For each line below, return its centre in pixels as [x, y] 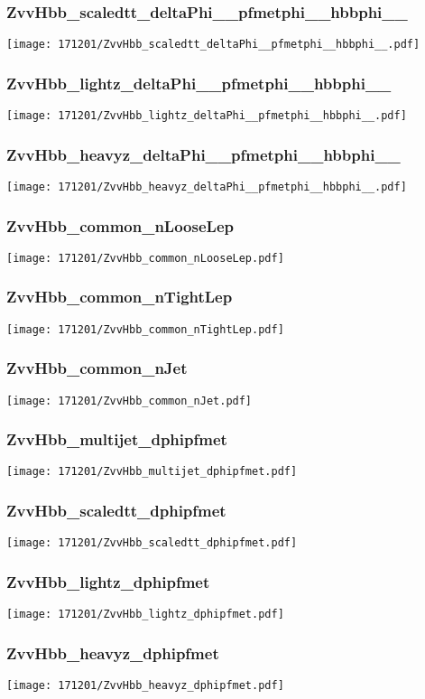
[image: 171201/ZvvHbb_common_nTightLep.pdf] [145, 329]
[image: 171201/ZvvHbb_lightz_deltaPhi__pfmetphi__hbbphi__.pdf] [207, 116]
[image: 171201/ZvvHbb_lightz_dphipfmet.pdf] [145, 615]
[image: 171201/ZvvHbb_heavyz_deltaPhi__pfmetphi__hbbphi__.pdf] [207, 186]
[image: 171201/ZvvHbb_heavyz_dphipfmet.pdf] [145, 686]
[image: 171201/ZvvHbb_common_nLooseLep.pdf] [145, 258]
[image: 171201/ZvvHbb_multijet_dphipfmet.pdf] [152, 472]
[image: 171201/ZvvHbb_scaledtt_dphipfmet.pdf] [152, 543]
